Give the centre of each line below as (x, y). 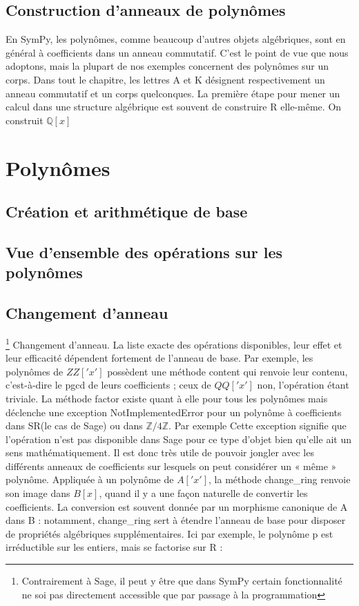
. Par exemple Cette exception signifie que (258, 426)
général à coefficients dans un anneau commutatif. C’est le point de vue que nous (177, 52)
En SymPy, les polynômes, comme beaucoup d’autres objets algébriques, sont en (176, 39)
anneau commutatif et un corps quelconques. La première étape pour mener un (173, 93)
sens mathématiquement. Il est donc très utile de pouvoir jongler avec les (160, 452)
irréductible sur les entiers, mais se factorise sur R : (114, 547)
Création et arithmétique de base (127, 212)
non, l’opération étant (303, 385)
